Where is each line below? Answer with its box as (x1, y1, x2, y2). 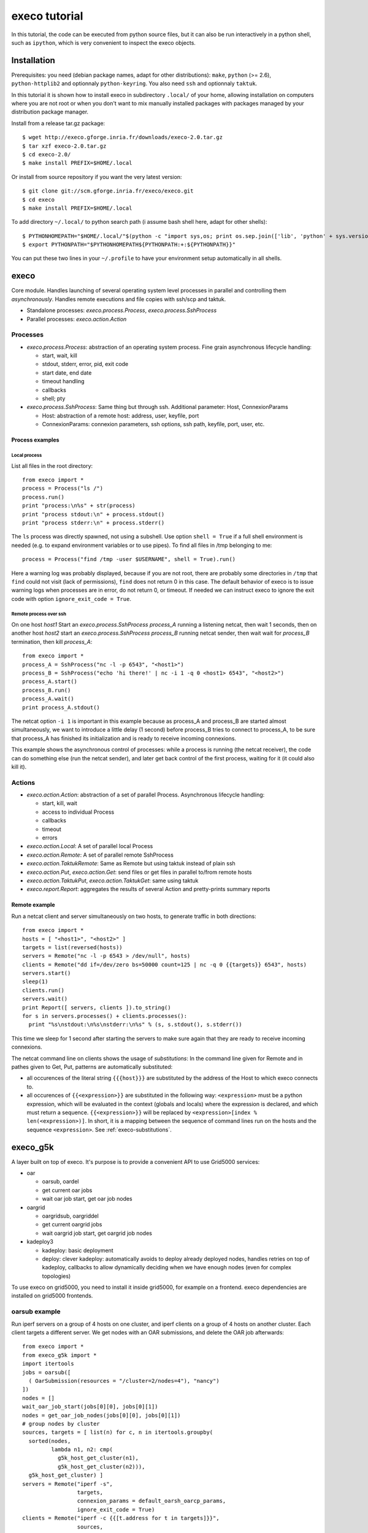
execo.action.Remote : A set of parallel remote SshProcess (26, 851, 174, 858)
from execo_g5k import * (22, 1351, 97, 1358)
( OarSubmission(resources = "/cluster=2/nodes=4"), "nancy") (28, 1377, 220, 1384)
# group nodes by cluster (22, 1420, 101, 1427)
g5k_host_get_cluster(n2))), (57, 1463, 145, 1470)
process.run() (22, 494, 64, 500)
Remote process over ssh (11, 611, 67, 617)
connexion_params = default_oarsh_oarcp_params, (77, 1497, 226, 1505)
